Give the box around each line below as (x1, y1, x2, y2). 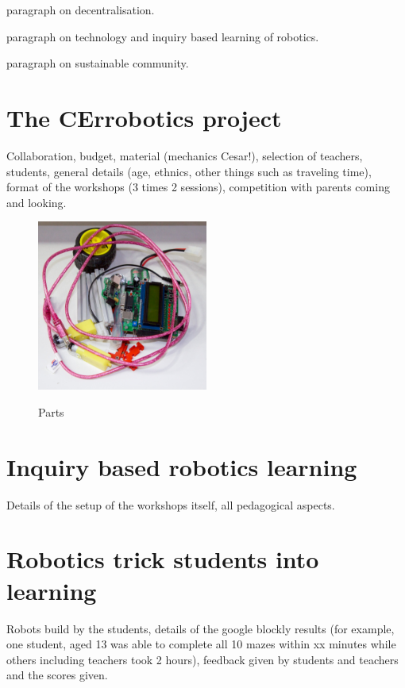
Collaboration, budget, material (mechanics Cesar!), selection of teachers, (6, 147, 363, 163)
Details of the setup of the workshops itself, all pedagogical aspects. (6, 496, 335, 513)
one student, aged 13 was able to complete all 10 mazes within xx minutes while (6, 636, 396, 652)
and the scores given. (6, 667, 108, 683)
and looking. (6, 194, 67, 210)
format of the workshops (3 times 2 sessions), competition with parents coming (6, 179, 390, 195)
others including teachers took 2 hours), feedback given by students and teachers (6, 651, 399, 667)
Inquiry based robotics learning (6, 450, 357, 482)
